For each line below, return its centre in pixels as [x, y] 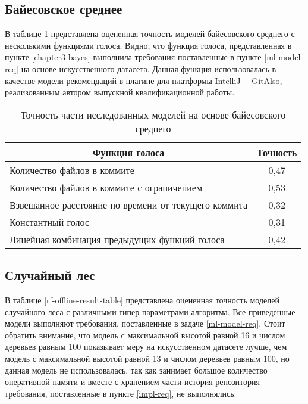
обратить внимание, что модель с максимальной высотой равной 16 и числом [145, 335]
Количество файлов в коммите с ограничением [106, 187]
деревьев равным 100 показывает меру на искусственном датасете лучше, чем [146, 346]
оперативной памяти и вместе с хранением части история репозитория [132, 382]
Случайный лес [50, 275]
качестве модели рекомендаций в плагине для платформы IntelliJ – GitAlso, [144, 80]
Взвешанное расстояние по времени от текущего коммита [129, 204]
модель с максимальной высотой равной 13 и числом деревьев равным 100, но [147, 358]
